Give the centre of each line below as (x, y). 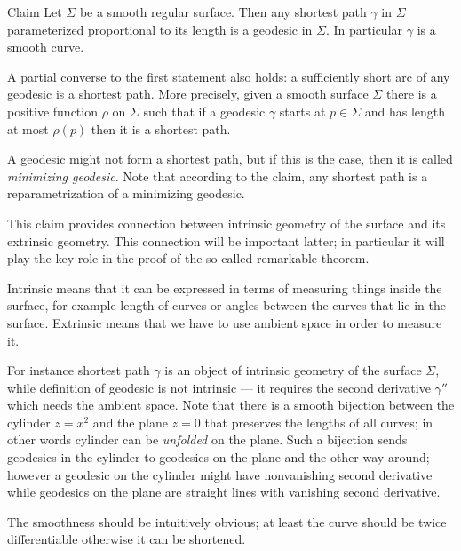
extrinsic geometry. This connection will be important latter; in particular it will (226, 240)
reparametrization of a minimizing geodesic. (126, 193)
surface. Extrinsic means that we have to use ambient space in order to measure (225, 322)
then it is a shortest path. (161, 128)
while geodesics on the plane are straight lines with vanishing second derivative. (224, 492)
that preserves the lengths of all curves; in (319, 422)
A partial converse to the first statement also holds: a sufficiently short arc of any (229, 76)
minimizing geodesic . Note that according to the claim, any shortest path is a (218, 176)
